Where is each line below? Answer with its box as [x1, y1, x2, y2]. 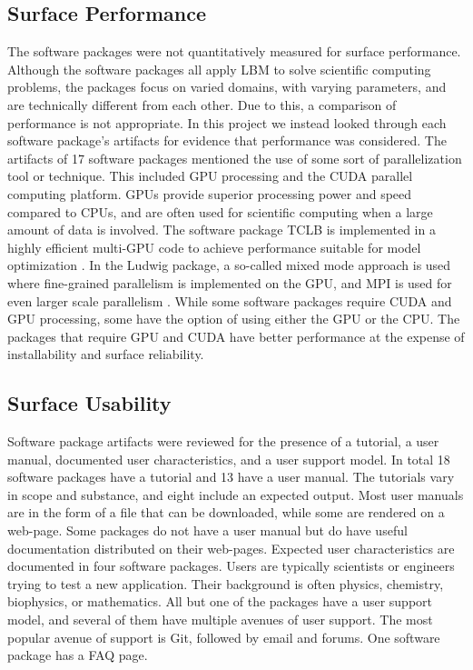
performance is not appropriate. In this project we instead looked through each [7, 113, 447, 132]
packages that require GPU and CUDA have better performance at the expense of [7, 326, 465, 345]
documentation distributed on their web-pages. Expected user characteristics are [7, 538, 455, 557]
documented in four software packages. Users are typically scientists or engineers [7, 556, 455, 575]
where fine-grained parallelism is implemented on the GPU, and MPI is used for [7, 273, 452, 292]
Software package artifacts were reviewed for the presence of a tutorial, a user [7, 432, 439, 451]
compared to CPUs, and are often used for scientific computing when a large [7, 202, 433, 221]
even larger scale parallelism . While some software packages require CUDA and [7, 291, 452, 310]
